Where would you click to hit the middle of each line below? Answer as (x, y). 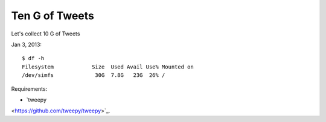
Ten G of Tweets (53, 16)
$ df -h (33, 58)
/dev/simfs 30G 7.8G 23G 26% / (94, 75)
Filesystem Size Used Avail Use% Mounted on (108, 67)
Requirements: (29, 89)
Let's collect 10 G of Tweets (46, 34)
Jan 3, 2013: (27, 44)
